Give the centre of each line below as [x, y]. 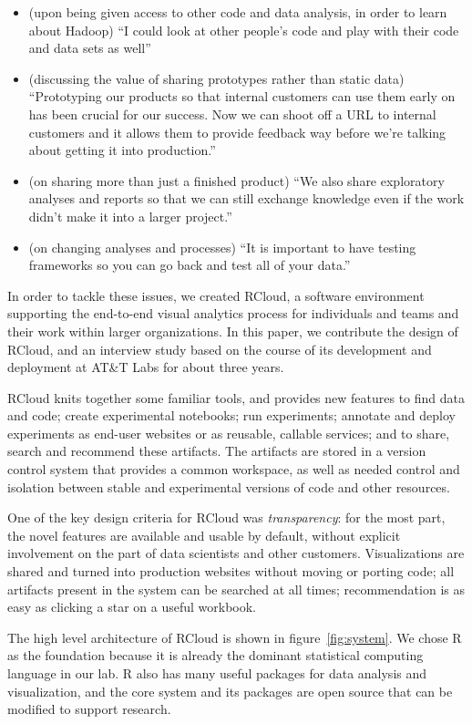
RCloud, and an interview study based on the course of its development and [220, 349]
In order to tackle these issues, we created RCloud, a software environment [216, 295]
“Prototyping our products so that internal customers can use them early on [242, 96]
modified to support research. [89, 709]
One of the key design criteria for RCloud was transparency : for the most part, [226, 517]
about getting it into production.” [122, 150]
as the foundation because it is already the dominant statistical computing [215, 655]
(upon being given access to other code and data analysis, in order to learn [238, 12]
